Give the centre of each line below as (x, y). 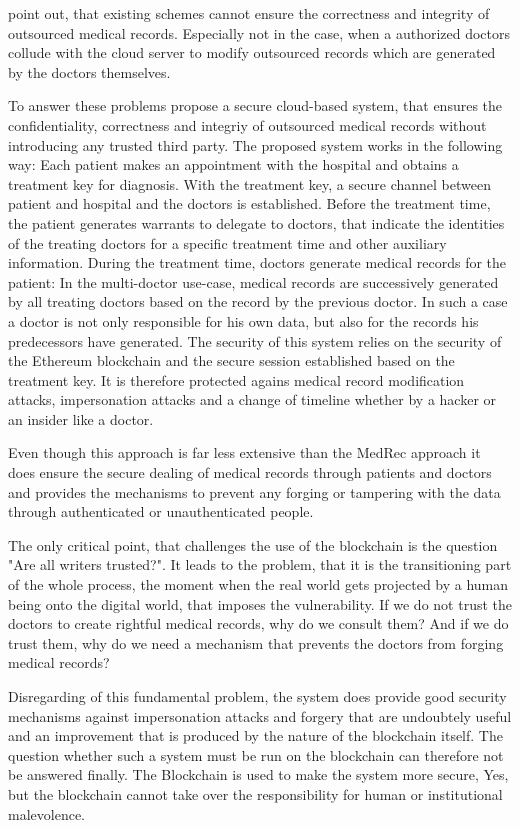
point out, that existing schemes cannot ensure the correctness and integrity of (249, 13)
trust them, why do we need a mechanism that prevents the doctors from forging (256, 642)
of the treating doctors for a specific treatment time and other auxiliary (227, 242)
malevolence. (46, 813)
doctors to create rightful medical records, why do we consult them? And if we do (258, 623)
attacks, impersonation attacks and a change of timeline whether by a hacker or (252, 399)
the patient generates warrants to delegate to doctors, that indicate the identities (256, 222)
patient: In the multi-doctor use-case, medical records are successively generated (253, 281)
